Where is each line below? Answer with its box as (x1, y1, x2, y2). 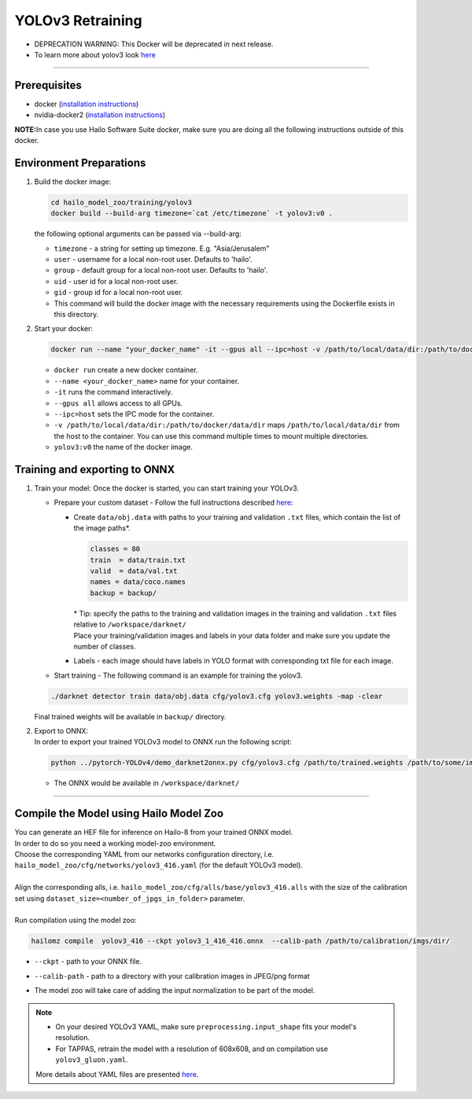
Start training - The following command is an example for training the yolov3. (53, 671, 303, 680)
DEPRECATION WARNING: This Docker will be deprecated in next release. (34, 39, 274, 49)
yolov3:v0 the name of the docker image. (53, 443, 193, 452)
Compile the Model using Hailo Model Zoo (14, 807, 224, 821)
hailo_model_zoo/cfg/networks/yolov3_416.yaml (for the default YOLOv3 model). (14, 861, 303, 870)
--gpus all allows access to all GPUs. (53, 398, 183, 408)
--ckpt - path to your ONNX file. (34, 957, 142, 966)
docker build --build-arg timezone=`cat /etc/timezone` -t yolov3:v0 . (50, 209, 334, 218)
